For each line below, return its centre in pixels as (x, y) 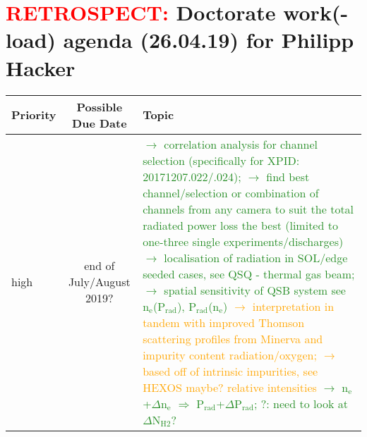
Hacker (41, 67)
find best (288, 176)
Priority (34, 115)
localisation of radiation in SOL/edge (256, 257)
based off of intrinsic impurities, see (230, 371)
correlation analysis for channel (241, 144)
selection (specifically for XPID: (221, 160)
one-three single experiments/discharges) (243, 241)
